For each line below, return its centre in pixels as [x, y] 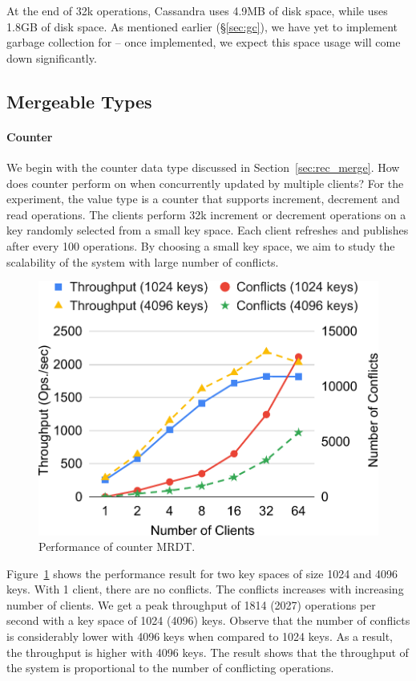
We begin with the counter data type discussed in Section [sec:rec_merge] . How [203, 167]
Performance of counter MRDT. [117, 546]
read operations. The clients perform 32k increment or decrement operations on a [206, 214]
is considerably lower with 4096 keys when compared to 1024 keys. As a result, [200, 636]
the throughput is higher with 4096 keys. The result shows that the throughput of [208, 652]
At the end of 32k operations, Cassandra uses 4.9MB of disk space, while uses [197, 10]
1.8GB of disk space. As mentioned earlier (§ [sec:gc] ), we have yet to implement [202, 26]
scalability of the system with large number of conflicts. [143, 261]
